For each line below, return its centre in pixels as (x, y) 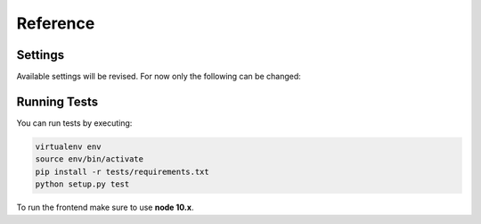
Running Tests (57, 101)
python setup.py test (82, 184)
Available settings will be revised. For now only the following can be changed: (159, 77)
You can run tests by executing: (74, 123)
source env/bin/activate (90, 159)
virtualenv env (68, 146)
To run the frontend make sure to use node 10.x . (105, 207)
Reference (56, 23)
